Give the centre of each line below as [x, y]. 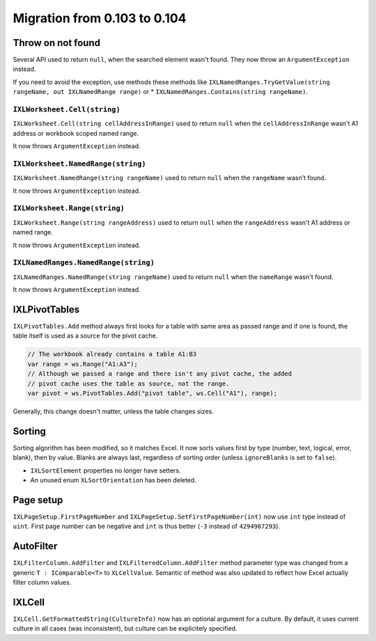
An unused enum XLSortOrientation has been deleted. [113, 480]
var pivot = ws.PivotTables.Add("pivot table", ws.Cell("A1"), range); [152, 393]
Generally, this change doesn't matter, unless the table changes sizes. [113, 411]
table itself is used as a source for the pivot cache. [85, 336]
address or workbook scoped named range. [76, 133]
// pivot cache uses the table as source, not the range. [128, 383]
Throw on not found [57, 43]
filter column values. [42, 583]
